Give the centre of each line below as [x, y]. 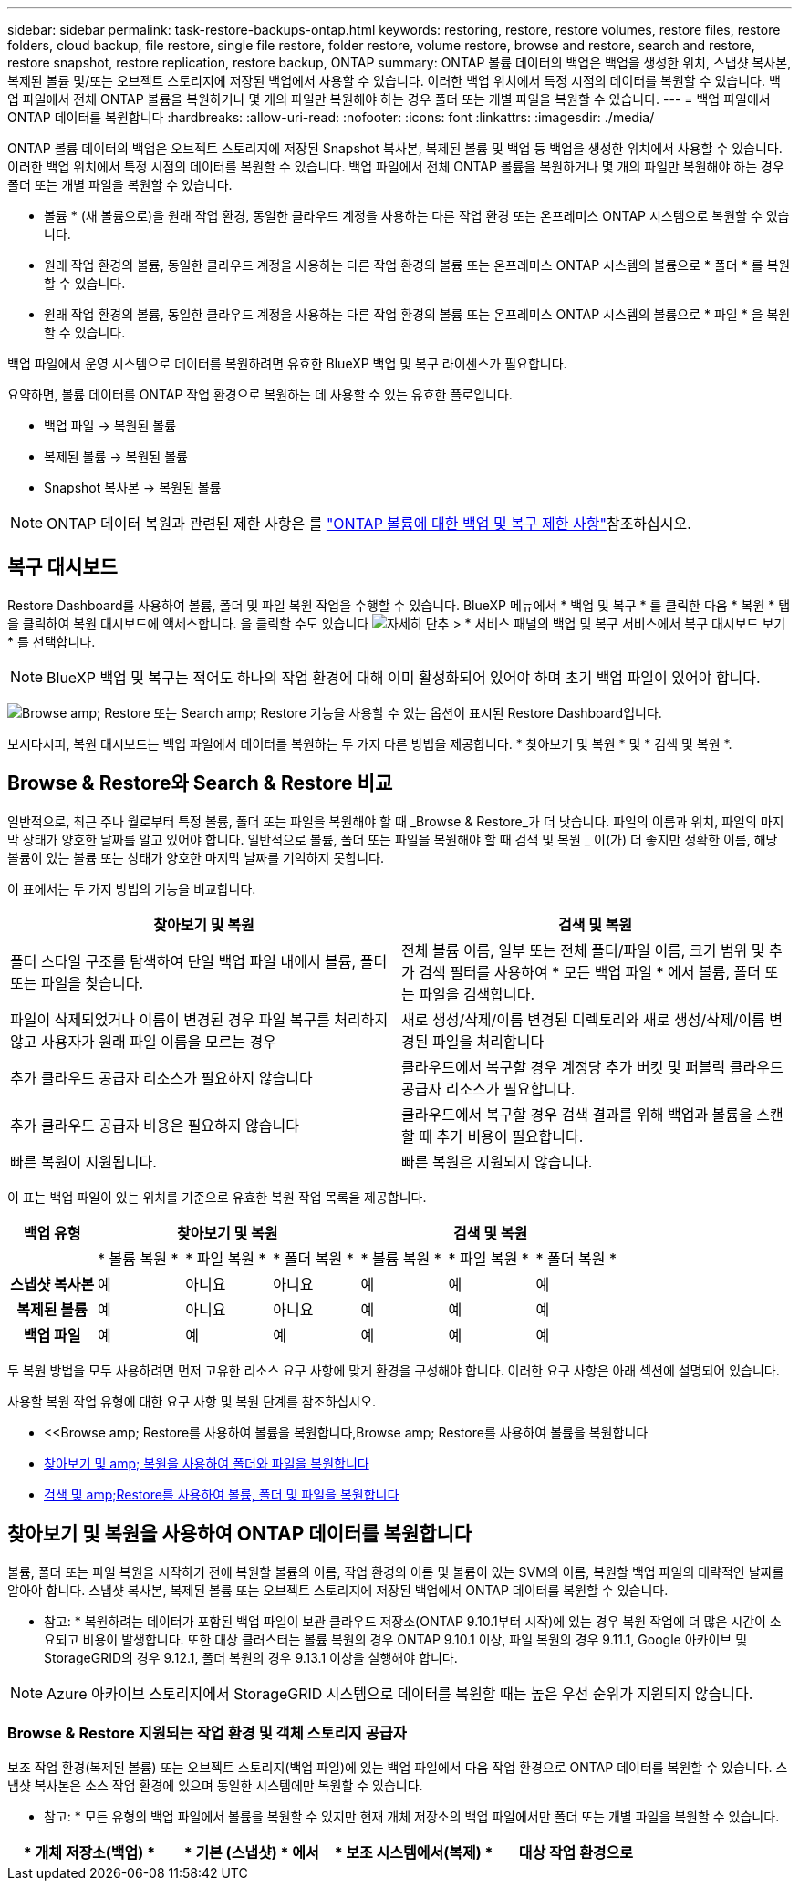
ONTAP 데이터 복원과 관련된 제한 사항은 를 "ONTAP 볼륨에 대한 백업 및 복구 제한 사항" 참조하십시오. [369, 524]
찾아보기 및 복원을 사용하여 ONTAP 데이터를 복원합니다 [240, 1534]
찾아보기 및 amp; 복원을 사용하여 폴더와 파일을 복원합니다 [207, 1463]
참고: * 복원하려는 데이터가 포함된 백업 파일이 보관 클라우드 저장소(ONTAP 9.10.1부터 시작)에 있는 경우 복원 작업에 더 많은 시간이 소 [413, 1621]
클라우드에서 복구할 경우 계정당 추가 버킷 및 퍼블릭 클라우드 [592, 1067]
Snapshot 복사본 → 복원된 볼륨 [133, 488]
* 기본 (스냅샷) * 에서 [251, 1853]
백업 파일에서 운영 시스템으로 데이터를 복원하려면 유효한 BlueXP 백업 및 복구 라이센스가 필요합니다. [287, 363]
